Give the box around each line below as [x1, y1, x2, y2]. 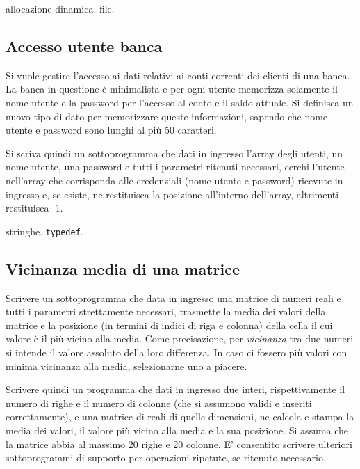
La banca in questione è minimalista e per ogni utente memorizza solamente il [6, 81, 338, 96]
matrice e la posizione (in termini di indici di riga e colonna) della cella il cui [6, 317, 333, 332]
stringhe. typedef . [6, 223, 83, 238]
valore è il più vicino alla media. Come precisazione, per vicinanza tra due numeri [6, 331, 354, 346]
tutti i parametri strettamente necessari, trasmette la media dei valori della [6, 304, 326, 319]
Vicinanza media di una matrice [6, 257, 240, 279]
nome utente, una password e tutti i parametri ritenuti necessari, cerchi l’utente [6, 159, 345, 174]
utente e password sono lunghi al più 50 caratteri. [6, 122, 217, 137]
